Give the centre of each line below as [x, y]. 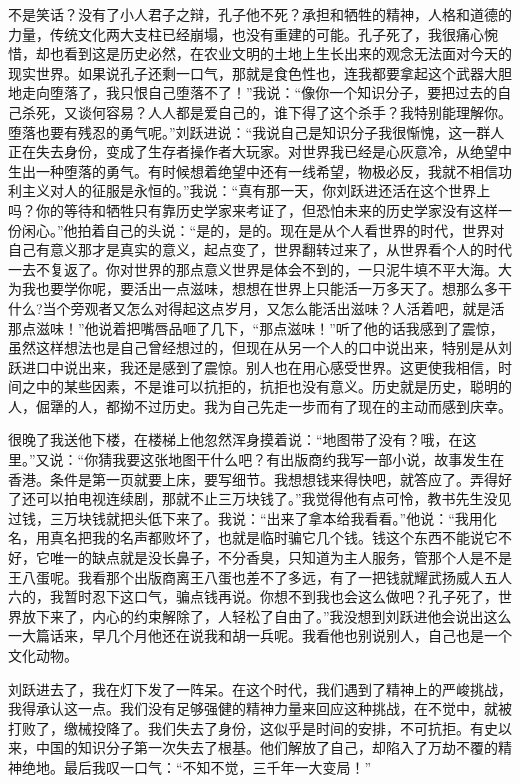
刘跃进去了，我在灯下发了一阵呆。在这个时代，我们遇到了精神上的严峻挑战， [260, 688]
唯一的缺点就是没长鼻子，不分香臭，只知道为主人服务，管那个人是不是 [280, 557]
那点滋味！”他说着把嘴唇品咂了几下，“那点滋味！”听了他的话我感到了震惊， [256, 327]
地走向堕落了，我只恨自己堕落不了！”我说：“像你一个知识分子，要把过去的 [253, 92]
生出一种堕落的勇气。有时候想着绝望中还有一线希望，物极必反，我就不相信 [253, 170]
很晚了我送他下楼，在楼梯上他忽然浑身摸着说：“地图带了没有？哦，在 [235, 439]
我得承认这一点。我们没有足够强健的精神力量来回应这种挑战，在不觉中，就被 [260, 708]
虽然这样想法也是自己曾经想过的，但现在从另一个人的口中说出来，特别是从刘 [260, 347]
